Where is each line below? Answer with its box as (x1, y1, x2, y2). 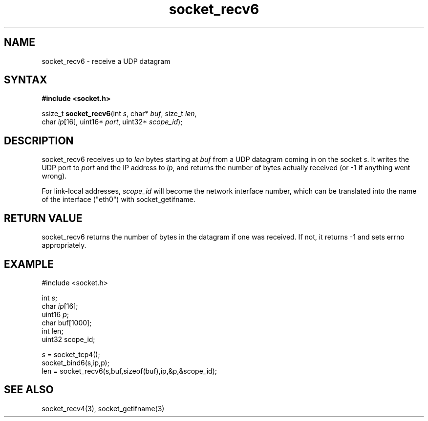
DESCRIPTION (4, 134, 74, 147)
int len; (42, 326, 64, 335)
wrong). (42, 172, 67, 180)
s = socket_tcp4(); (42, 350, 100, 359)
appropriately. (42, 241, 86, 250)
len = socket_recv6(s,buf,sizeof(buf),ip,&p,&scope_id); (42, 366, 217, 375)
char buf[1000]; (42, 318, 92, 327)
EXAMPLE (4, 258, 54, 270)
